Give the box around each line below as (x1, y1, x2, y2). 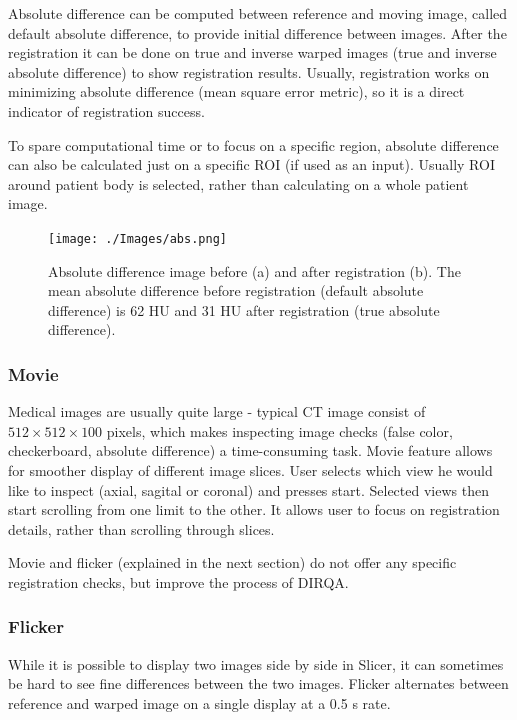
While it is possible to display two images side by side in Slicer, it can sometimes (8, 653, 504, 674)
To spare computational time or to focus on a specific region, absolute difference (8, 134, 499, 155)
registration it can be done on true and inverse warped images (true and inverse (8, 42, 497, 63)
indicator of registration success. (8, 100, 205, 121)
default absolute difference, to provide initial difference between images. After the (8, 22, 507, 43)
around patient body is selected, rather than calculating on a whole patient (8, 173, 469, 194)
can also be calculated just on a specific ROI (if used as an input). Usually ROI (8, 154, 495, 175)
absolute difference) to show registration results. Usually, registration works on (8, 61, 490, 82)
